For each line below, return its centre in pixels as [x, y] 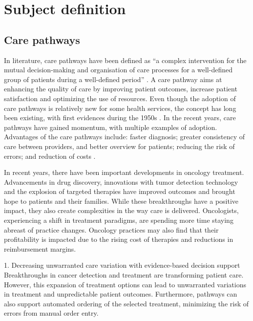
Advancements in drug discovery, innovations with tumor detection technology [121, 182]
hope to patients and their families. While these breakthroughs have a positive [121, 201]
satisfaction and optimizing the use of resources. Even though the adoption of [120, 98]
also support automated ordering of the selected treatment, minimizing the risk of [126, 303]
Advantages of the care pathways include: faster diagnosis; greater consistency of [124, 137]
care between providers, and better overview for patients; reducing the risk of [119, 146]
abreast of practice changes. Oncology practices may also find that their [111, 229]
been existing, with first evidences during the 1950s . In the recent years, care [120, 118]
